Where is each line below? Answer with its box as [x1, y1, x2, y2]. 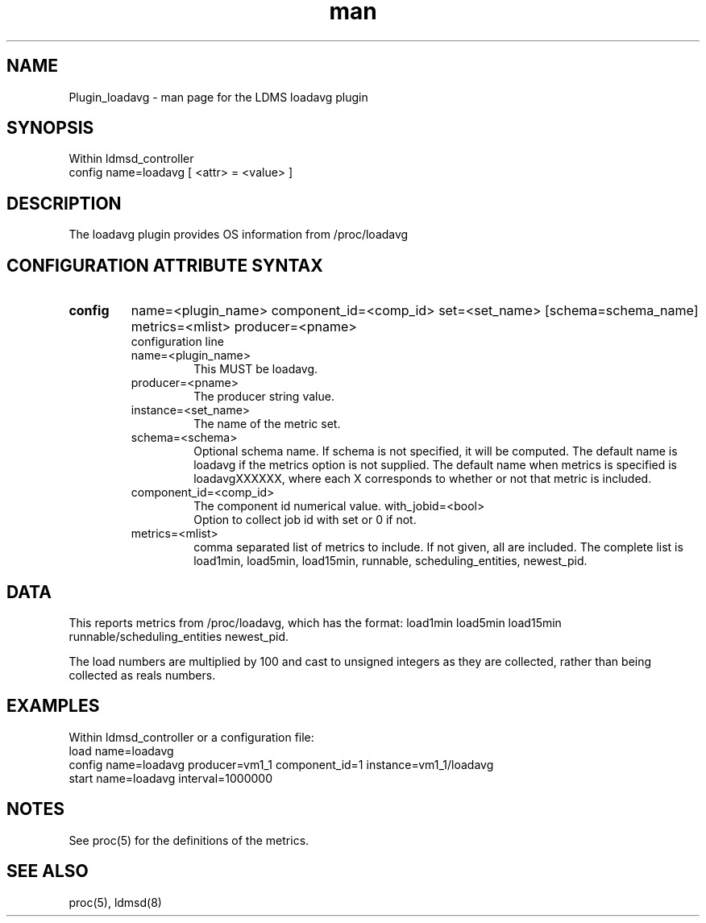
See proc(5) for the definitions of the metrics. [69, 833, 309, 847]
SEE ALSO [6, 861, 89, 882]
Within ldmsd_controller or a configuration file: [69, 730, 314, 744]
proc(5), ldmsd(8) [69, 895, 162, 909]
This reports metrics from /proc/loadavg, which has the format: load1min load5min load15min [69, 615, 562, 630]
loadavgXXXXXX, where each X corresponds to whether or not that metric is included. [193, 472, 652, 486]
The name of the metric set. [193, 417, 341, 431]
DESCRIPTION [6, 193, 122, 214]
